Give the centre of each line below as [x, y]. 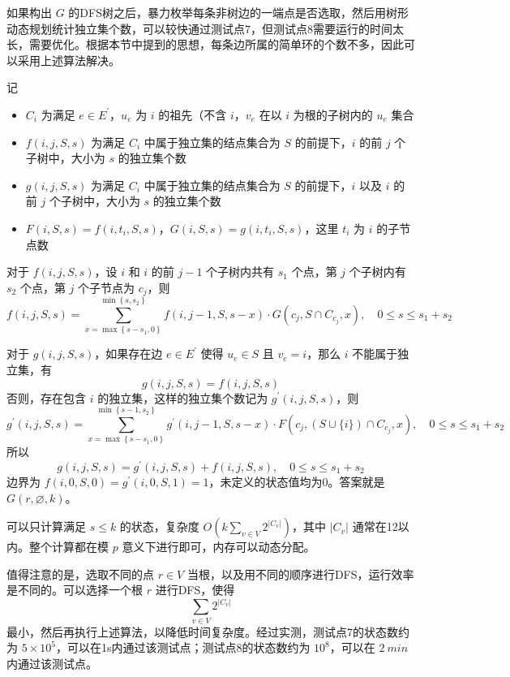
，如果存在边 [129, 354]
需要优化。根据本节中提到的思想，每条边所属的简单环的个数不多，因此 [216, 44]
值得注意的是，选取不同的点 [80, 574]
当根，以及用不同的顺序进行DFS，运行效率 [300, 574]
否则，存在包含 [46, 397]
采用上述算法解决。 [69, 60]
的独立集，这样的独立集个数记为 [183, 397]
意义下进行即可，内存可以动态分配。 [219, 547]
